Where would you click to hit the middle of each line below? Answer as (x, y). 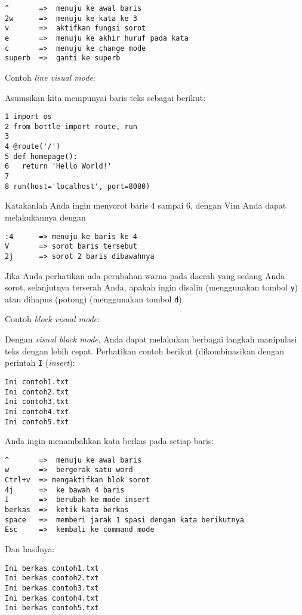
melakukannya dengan (45, 217)
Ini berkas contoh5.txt (52, 608)
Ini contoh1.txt (37, 382)
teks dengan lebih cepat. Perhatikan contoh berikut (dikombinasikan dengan (144, 351)
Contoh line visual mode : (50, 77)
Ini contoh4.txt (37, 411)
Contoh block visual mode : (52, 319)
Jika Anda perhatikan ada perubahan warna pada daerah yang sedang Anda (145, 275)
